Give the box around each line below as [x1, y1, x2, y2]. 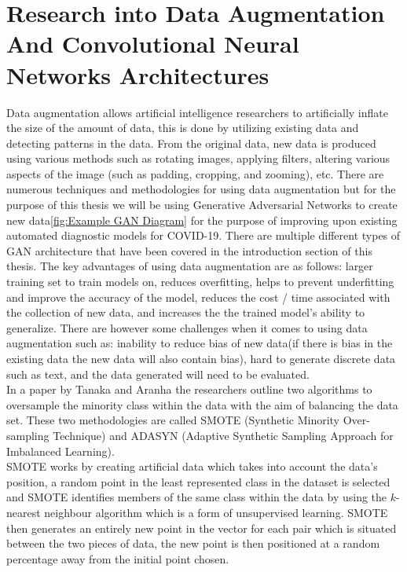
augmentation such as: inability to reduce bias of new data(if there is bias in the [6, 335, 393, 351]
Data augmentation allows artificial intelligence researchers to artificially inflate [6, 104, 388, 120]
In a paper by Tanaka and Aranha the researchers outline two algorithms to [6, 381, 372, 398]
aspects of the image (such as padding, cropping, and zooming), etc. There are [6, 165, 384, 181]
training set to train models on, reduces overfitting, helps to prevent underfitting [6, 273, 394, 290]
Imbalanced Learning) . [6, 442, 115, 459]
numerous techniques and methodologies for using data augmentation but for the [6, 181, 396, 197]
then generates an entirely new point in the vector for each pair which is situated [6, 519, 397, 536]
